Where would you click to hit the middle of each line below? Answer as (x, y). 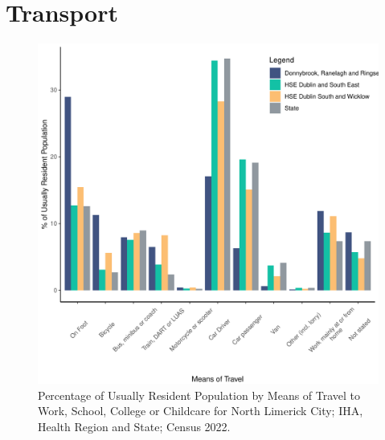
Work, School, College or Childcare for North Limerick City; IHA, (201, 411)
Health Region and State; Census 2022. (134, 426)
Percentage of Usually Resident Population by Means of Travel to (199, 395)
